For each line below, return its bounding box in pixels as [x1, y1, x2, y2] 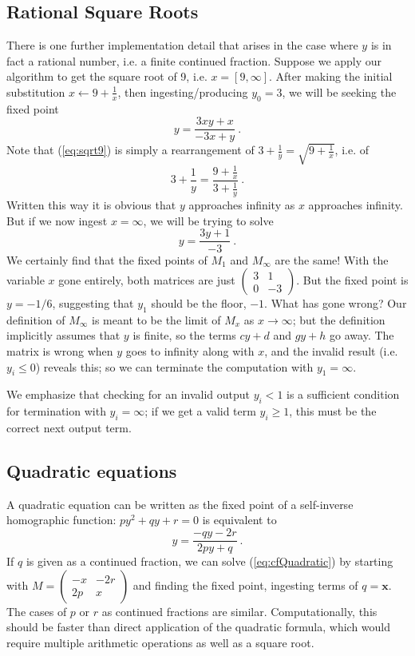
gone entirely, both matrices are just [58, 272, 235, 288]
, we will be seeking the [282, 83, 397, 100]
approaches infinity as [188, 197, 295, 213]
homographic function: [6, 511, 117, 528]
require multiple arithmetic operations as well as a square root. [6, 634, 314, 650]
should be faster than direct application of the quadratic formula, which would [6, 618, 391, 635]
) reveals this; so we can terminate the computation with [35, 358, 314, 375]
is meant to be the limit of [92, 311, 221, 328]
